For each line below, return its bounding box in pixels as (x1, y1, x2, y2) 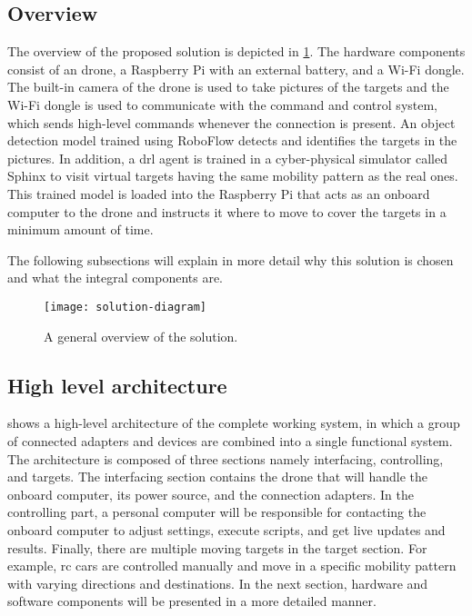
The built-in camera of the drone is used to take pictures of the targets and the (7, 77, 449, 96)
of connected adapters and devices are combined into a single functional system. (7, 431, 453, 450)
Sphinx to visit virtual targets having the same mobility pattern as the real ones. (7, 166, 458, 185)
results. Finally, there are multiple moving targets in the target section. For (7, 538, 427, 557)
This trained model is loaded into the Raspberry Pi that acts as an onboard (7, 184, 430, 203)
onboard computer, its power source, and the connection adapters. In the (7, 484, 414, 503)
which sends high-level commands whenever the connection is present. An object (7, 113, 456, 132)
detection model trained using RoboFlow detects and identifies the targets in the (7, 131, 457, 150)
